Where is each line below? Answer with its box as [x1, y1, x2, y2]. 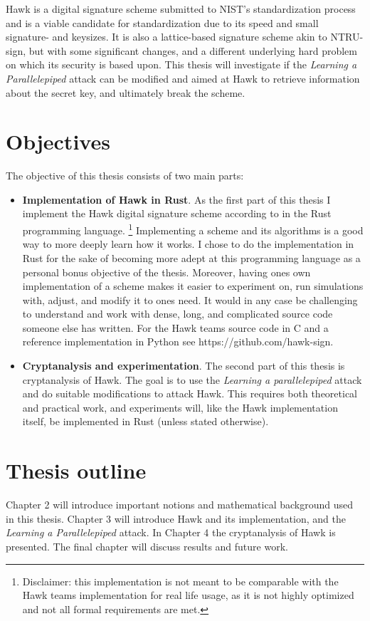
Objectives [6, 127, 110, 156]
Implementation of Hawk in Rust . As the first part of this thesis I [22, 192, 331, 207]
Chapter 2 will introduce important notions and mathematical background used [6, 497, 354, 512]
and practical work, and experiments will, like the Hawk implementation [22, 400, 338, 414]
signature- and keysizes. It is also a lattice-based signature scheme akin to [6, 29, 327, 44]
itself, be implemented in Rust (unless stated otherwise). [22, 414, 269, 429]
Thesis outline [6, 456, 147, 485]
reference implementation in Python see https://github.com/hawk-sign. [22, 334, 334, 349]
